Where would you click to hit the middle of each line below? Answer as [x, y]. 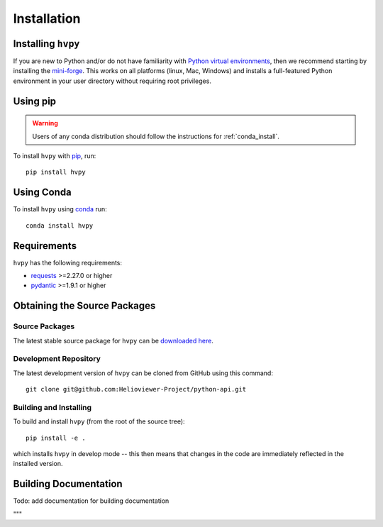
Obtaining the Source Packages [84, 306]
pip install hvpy [56, 172]
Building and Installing [52, 407]
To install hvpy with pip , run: [55, 156]
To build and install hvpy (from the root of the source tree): [99, 421]
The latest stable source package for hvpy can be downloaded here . [113, 340]
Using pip [35, 101]
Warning [45, 123]
